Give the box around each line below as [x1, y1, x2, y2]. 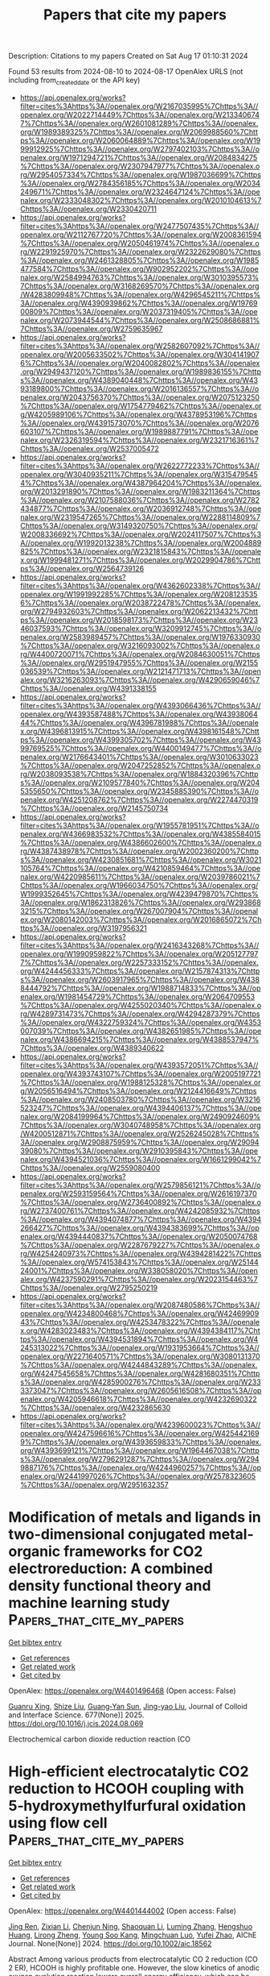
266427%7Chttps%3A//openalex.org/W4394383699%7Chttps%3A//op [19, 1223, 260, 1232]
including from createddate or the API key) [8, 75, 141, 86]
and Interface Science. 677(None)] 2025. [8, 1710, 145, 1720]
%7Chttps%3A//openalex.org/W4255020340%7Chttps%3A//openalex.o [19, 1000, 262, 1010]
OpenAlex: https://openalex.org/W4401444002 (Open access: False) [8, 1906, 237, 1916]
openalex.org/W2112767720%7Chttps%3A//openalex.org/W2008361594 [19, 230, 262, 239]
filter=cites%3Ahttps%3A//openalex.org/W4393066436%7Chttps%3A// [19, 700, 261, 710]
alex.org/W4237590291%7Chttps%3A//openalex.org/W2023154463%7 [19, 1274, 259, 1284]
